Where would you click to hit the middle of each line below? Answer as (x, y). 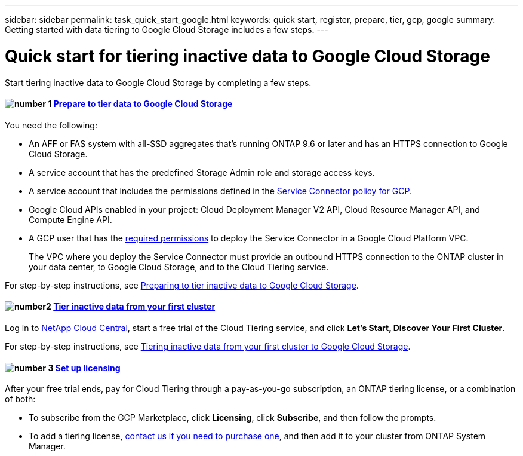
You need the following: (51, 125)
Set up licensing (88, 368)
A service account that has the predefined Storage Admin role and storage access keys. (202, 172)
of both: (20, 399)
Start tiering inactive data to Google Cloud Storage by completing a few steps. (158, 82)
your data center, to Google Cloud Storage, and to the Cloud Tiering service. (179, 267)
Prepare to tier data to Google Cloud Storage (143, 104)
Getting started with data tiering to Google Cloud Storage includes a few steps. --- (167, 30)
